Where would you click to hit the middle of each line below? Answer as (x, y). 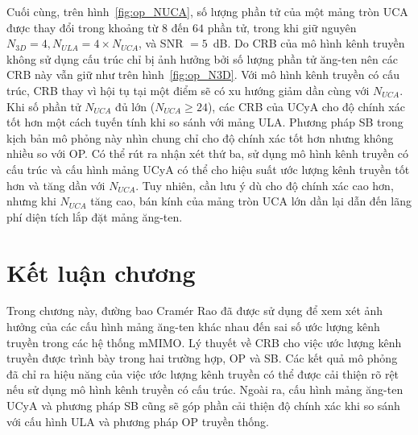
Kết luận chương (101, 272)
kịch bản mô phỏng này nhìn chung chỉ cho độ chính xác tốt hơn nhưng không (200, 137)
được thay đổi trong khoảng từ (83, 27)
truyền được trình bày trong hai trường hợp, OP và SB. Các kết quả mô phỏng (202, 358)
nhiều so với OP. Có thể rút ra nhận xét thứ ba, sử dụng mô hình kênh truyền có (208, 153)
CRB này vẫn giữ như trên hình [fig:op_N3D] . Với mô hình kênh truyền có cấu (203, 75)
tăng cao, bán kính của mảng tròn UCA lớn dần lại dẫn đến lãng (251, 201)
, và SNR (161, 43)
